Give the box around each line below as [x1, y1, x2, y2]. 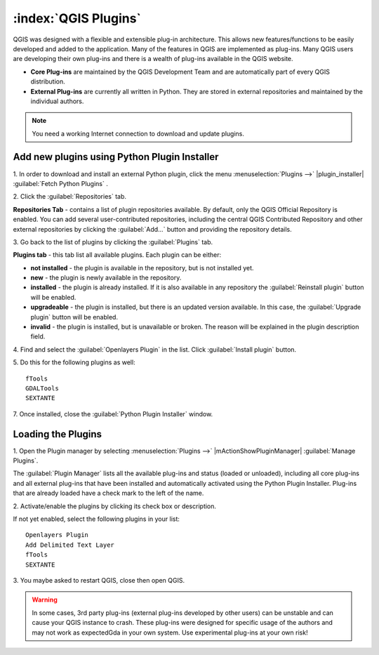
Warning [32, 595, 58, 604]
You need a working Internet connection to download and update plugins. [32, 129, 245, 138]
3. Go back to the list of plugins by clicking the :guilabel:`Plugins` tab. [13, 237, 213, 246]
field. [30, 332, 46, 340]
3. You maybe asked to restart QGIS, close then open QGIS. [13, 576, 185, 584]
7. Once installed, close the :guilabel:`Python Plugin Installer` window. [13, 409, 213, 418]
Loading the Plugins [13, 428, 102, 440]
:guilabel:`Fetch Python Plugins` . [13, 179, 108, 187]
